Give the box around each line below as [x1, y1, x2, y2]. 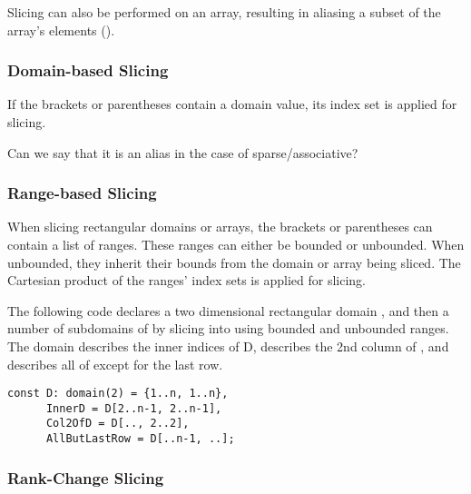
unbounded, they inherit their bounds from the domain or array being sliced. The [7, 252, 461, 272]
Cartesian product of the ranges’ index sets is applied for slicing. [7, 271, 366, 290]
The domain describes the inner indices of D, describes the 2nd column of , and [7, 336, 449, 355]
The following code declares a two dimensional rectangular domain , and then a [7, 301, 449, 320]
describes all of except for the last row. [7, 354, 223, 373]
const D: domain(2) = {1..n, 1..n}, [7, 387, 229, 400]
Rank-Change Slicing [7, 466, 164, 489]
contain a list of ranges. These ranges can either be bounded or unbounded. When [7, 235, 465, 253]
